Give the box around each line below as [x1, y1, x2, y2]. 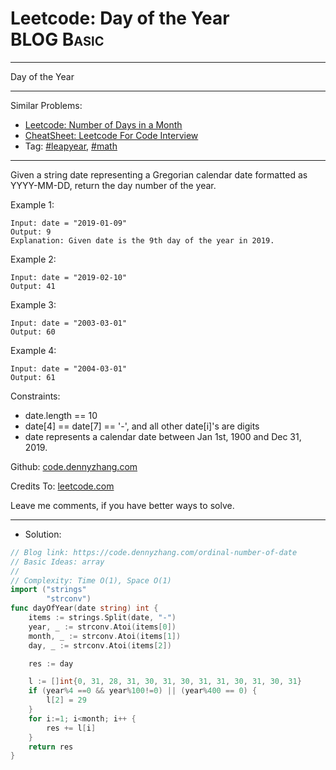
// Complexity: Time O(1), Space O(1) [10, 575, 172, 586]
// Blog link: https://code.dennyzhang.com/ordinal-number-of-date [10, 547, 298, 557]
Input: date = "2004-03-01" [10, 363, 128, 374]
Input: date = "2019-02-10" [10, 272, 128, 282]
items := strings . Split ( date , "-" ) [28, 613, 177, 623]
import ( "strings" [10, 585, 87, 595]
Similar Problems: [10, 99, 83, 111]
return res [28, 742, 74, 752]
